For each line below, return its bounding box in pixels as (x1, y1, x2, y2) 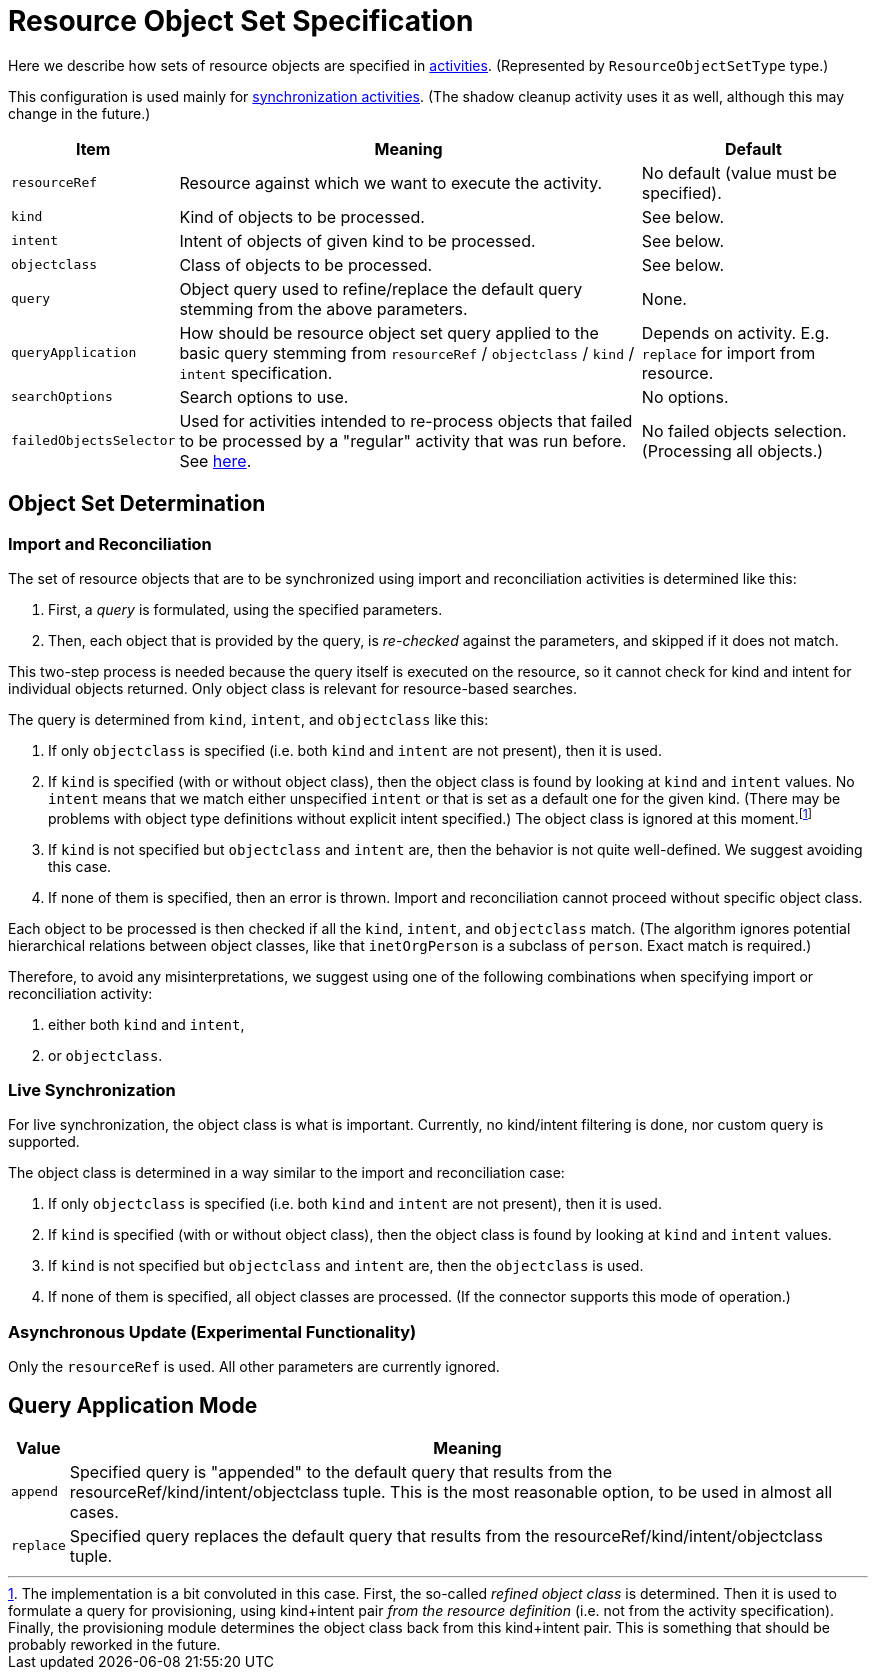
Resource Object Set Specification (8, 4, 474, 38)
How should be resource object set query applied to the (179, 322, 599, 343)
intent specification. (179, 362, 333, 383)
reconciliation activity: (8, 984, 153, 1002)
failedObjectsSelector (11, 433, 176, 449)
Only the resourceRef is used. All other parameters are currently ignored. (8, 1358, 500, 1376)
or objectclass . (48, 1046, 163, 1064)
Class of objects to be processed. (179, 254, 433, 275)
